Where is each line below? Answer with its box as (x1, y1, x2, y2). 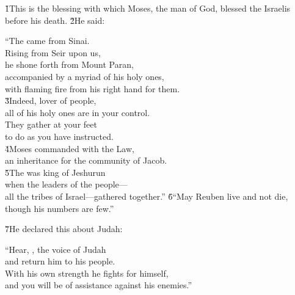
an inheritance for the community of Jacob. (5, 154, 167, 167)
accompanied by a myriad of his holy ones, (5, 70, 164, 82)
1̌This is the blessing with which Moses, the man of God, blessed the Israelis (5, 2, 291, 14)
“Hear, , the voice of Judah (5, 242, 106, 255)
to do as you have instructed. (5, 129, 114, 142)
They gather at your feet (5, 118, 97, 131)
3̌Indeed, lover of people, (5, 94, 97, 107)
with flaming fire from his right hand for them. (5, 82, 180, 95)
